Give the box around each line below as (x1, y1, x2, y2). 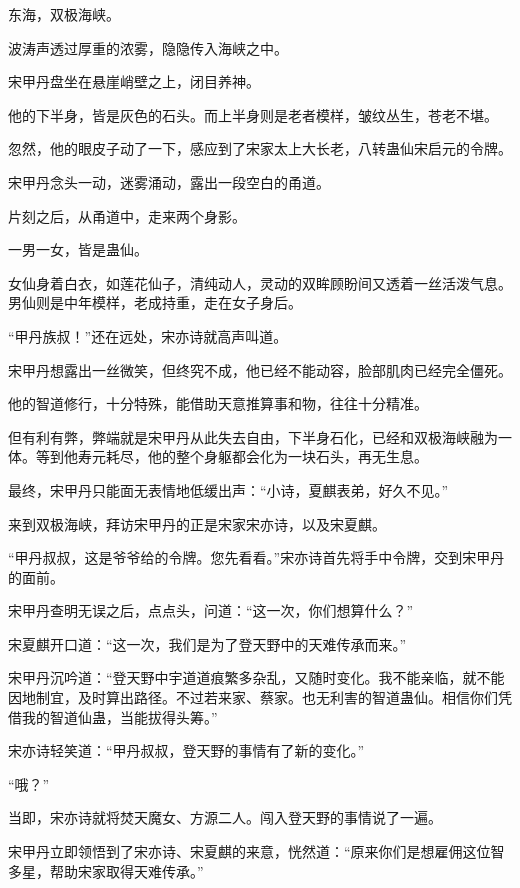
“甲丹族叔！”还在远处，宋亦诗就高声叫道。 (8, 325, 288, 346)
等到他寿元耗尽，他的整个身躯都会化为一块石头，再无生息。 (35, 446, 428, 467)
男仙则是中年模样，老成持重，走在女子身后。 (8, 292, 302, 313)
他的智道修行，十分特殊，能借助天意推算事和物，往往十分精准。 (8, 393, 428, 414)
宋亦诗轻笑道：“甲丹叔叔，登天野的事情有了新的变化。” (8, 740, 365, 761)
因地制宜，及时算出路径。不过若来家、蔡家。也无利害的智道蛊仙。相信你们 (8, 687, 498, 708)
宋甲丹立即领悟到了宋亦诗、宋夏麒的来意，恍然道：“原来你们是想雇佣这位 (8, 841, 491, 862)
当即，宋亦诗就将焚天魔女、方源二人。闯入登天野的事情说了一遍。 (8, 807, 442, 828)
